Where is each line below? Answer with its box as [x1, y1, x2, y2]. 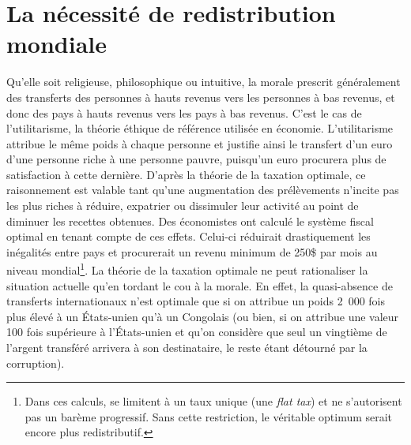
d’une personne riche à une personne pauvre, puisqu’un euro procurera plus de [6, 151, 386, 167]
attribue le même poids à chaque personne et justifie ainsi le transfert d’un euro [6, 135, 393, 151]
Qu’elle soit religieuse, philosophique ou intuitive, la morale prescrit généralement [6, 73, 401, 90]
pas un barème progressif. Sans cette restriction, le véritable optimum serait [25, 408, 393, 424]
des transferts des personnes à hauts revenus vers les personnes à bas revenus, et [6, 88, 395, 105]
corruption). [6, 354, 65, 371]
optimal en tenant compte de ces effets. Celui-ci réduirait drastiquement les [6, 228, 371, 245]
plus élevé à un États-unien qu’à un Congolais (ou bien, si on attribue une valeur [6, 308, 399, 324]
